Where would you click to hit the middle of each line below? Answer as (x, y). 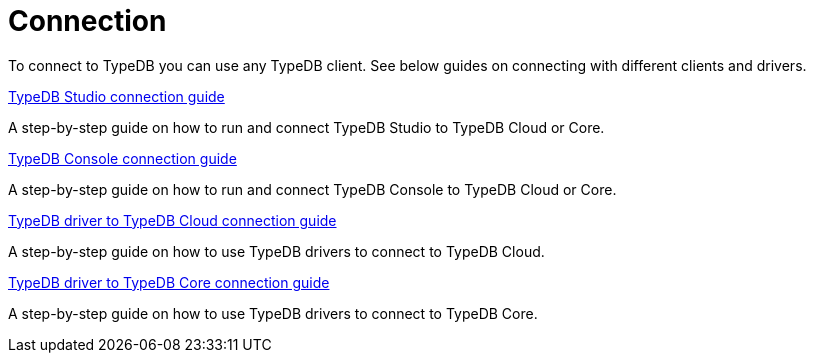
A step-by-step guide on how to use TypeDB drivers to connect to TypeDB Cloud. (276, 251)
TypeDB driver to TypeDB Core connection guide (169, 282)
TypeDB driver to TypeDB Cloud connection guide (172, 220)
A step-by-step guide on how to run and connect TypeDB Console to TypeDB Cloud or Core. (312, 189)
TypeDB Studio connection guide (116, 96)
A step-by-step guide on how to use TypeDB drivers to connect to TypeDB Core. (273, 313)
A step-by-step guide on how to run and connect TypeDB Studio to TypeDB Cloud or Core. (306, 127)
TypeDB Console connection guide (122, 158)
